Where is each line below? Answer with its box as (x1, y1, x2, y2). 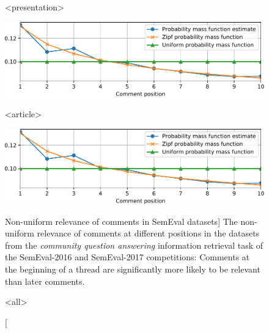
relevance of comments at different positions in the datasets (37, 227, 260, 240)
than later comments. (5, 274, 85, 287)
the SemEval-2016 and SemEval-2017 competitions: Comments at (5, 251, 250, 263)
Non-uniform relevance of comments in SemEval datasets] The (5, 214, 238, 227)
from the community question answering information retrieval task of (5, 238, 263, 251)
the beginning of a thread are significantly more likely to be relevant (5, 263, 260, 275)
